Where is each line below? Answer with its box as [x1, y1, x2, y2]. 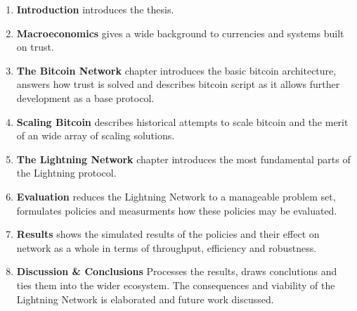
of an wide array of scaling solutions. [16, 128, 175, 143]
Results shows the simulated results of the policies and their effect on [16, 227, 320, 241]
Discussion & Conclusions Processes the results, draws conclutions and [16, 264, 337, 279]
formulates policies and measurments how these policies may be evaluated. [16, 203, 337, 217]
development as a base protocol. [16, 90, 155, 105]
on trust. [16, 39, 54, 54]
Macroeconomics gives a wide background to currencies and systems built [16, 25, 344, 40]
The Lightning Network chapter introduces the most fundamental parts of [16, 151, 351, 166]
